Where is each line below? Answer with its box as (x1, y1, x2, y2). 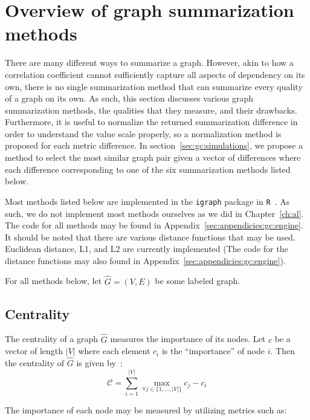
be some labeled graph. (155, 274, 241, 287)
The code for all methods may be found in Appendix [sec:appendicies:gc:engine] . (5, 219, 303, 231)
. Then (270, 344, 295, 357)
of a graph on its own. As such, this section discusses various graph (5, 92, 254, 105)
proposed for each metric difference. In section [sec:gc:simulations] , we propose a (5, 139, 303, 152)
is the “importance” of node (161, 344, 265, 357)
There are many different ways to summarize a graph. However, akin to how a (5, 56, 294, 69)
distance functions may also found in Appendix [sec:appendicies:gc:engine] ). (5, 254, 286, 267)
